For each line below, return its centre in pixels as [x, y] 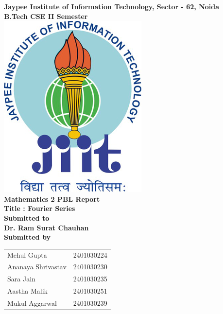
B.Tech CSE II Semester [46, 16]
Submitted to [27, 218]
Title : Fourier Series [40, 208]
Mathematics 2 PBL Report [52, 199]
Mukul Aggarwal [32, 303]
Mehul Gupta [27, 254]
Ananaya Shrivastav [37, 267]
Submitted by [27, 237]
